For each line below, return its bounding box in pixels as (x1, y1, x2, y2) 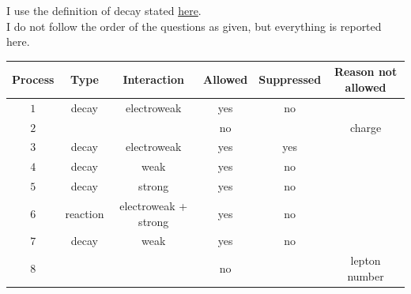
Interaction (123, 71, 185, 88)
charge (349, 119, 382, 135)
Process (12, 71, 55, 88)
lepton (350, 252, 381, 269)
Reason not (334, 63, 398, 80)
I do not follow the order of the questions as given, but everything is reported (6, 17, 382, 34)
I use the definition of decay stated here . (6, 2, 202, 18)
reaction (65, 205, 104, 221)
